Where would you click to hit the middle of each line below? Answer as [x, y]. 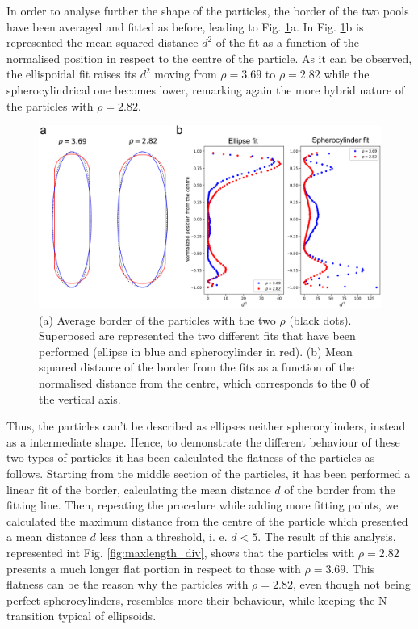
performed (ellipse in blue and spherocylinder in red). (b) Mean [196, 351]
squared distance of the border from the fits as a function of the [196, 367]
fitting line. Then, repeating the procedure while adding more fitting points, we [203, 505]
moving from [186, 74]
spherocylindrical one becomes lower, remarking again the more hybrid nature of [206, 89]
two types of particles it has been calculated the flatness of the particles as [191, 457]
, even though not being [351, 584]
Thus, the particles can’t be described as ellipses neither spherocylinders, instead [206, 426]
